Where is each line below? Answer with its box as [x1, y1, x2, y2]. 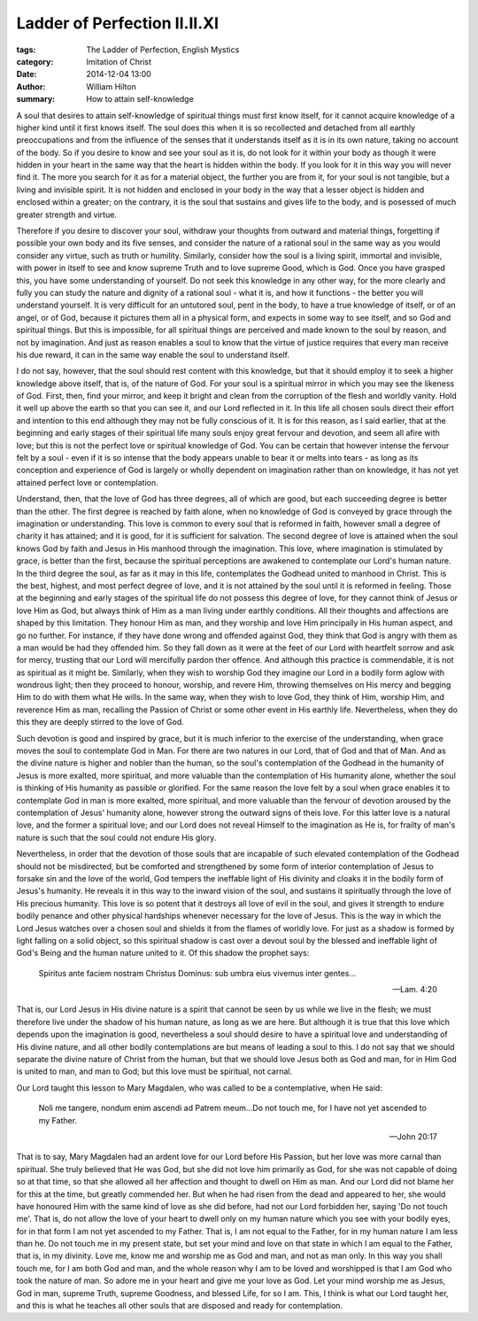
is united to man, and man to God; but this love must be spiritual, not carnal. [16, 1066, 292, 1076]
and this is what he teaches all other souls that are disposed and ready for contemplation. [16, 1301, 343, 1311]
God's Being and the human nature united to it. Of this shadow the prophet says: [16, 948, 310, 959]
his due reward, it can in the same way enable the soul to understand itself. [16, 349, 289, 360]
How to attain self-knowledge [86, 94, 194, 105]
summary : [16, 94, 56, 105]
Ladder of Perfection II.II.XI [16, 13, 220, 33]
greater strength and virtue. [16, 209, 117, 220]
